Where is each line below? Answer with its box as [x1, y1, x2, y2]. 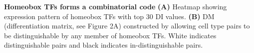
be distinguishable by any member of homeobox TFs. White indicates [4, 30, 217, 40]
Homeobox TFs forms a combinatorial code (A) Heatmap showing [4, 1, 227, 11]
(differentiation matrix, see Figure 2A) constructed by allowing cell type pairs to [4, 21, 250, 31]
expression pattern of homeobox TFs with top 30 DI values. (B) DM [4, 11, 215, 21]
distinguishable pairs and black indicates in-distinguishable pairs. [4, 40, 203, 50]
